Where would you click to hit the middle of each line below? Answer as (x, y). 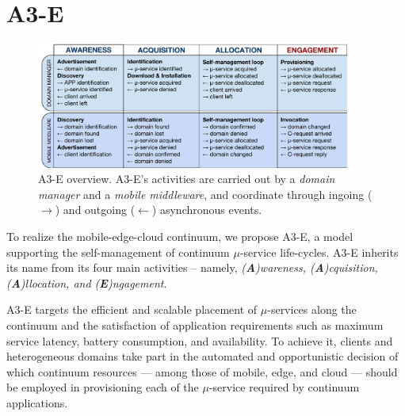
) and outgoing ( (95, 210)
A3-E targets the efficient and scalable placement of (132, 309)
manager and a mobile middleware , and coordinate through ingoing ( (205, 194)
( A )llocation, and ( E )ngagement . (87, 282)
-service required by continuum (284, 387)
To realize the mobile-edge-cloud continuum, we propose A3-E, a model (180, 237)
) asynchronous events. (207, 210)
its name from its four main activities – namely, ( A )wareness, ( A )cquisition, (192, 267)
